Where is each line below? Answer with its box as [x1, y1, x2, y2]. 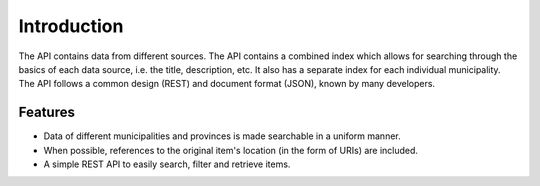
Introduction [18, 15, 124, 37]
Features [18, 104, 75, 121]
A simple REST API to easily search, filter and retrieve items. [43, 158, 291, 170]
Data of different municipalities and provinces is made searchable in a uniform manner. [43, 130, 401, 142]
